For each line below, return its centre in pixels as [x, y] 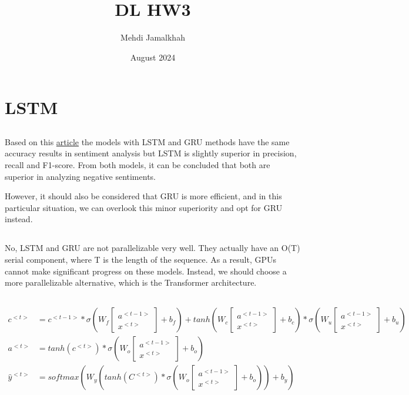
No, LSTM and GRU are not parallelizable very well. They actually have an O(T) [152, 248]
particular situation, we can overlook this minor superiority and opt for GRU [144, 207]
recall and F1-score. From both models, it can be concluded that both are [138, 165]
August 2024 [153, 57]
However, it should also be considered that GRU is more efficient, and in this [143, 196]
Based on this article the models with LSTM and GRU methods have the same [147, 141]
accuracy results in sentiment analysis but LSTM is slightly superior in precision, [151, 153]
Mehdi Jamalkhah [153, 37]
